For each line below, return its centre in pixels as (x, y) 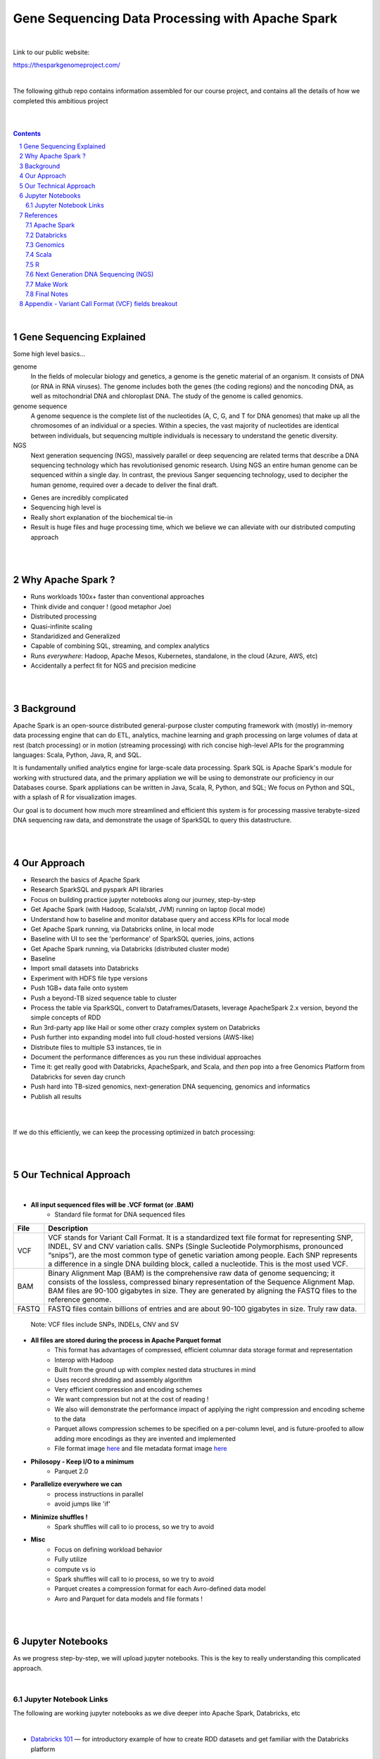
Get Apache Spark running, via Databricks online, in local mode (122, 929)
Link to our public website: (51, 52)
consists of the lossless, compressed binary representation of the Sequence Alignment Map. (202, 1282)
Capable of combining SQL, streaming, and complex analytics (120, 646)
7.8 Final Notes (47, 294)
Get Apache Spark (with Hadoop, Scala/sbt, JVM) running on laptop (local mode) (148, 909)
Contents (27, 133)
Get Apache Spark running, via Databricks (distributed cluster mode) (130, 948)
